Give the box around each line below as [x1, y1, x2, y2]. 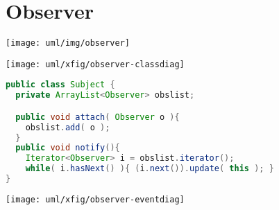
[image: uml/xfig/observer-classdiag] [6, 59, 185, 69]
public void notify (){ [15, 143, 120, 153]
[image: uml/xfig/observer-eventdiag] [6, 194, 185, 204]
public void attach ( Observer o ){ [15, 112, 180, 122]
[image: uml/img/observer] [6, 38, 130, 49]
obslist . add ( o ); [25, 122, 110, 132]
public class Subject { [6, 80, 115, 90]
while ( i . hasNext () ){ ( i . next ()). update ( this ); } [25, 164, 274, 174]
